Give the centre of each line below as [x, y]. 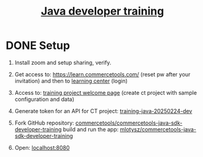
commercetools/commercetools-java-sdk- [129, 123]
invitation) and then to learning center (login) [71, 81]
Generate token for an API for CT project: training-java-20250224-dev [103, 111]
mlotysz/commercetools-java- [158, 129]
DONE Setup [38, 46]
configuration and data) [44, 99]
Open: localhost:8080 [42, 147]
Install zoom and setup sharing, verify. [63, 62]
